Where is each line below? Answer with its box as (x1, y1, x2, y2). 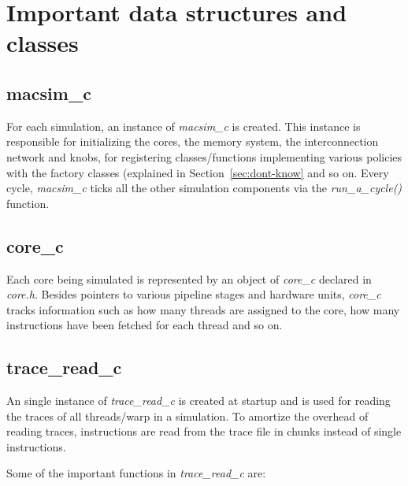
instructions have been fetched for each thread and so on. (6, 317, 283, 333)
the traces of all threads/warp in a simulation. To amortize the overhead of (6, 407, 369, 424)
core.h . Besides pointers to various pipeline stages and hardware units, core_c (6, 286, 381, 302)
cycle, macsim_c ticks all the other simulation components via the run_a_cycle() (6, 180, 402, 196)
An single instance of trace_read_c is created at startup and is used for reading (6, 392, 391, 409)
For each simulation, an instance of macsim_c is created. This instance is (6, 117, 361, 134)
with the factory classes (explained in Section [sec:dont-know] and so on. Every (6, 164, 389, 180)
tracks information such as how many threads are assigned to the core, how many (6, 301, 400, 317)
